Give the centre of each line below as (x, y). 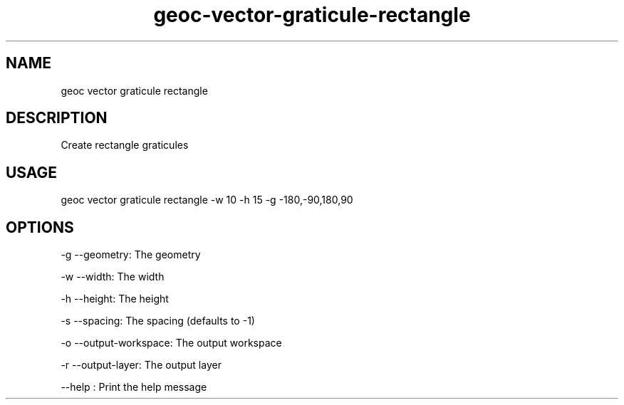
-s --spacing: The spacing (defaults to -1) (158, 321)
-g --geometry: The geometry (131, 255)
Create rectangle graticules (125, 145)
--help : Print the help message (134, 387)
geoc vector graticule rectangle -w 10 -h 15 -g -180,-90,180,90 (207, 200)
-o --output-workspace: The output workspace (171, 343)
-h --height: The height (115, 299)
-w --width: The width (113, 277)
